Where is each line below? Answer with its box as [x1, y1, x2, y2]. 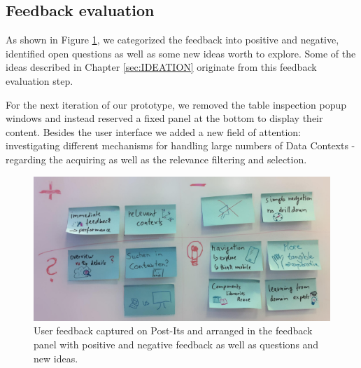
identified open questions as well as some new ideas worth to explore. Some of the [6, 46, 356, 60]
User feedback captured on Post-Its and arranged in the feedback [34, 323, 313, 338]
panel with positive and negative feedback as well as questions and [34, 336, 319, 351]
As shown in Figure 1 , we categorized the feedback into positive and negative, [6, 32, 339, 47]
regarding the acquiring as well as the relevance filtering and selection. [6, 151, 307, 166]
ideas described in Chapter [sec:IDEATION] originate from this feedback [6, 60, 317, 74]
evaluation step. [6, 73, 73, 88]
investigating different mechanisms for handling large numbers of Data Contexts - [6, 138, 355, 153]
